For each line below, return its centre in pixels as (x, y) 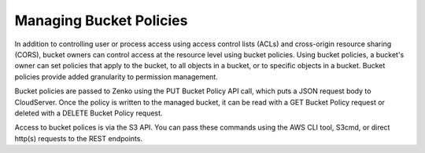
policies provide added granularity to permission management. (116, 76)
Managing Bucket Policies (101, 20)
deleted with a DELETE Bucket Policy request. (89, 113)
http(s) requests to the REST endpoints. (79, 138)
